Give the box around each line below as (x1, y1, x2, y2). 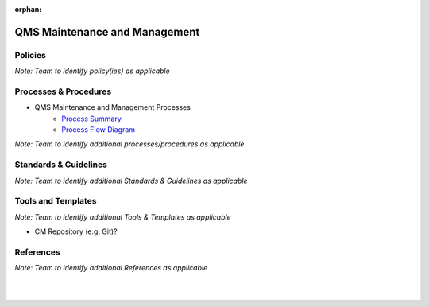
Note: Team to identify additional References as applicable (14, 263, 208, 273)
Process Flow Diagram (61, 125, 135, 134)
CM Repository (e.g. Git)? (34, 227, 118, 236)
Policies (14, 49, 47, 60)
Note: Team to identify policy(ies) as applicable (14, 66, 170, 76)
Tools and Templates (14, 196, 97, 207)
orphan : (14, 5, 42, 14)
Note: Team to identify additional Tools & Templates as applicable (14, 212, 231, 222)
